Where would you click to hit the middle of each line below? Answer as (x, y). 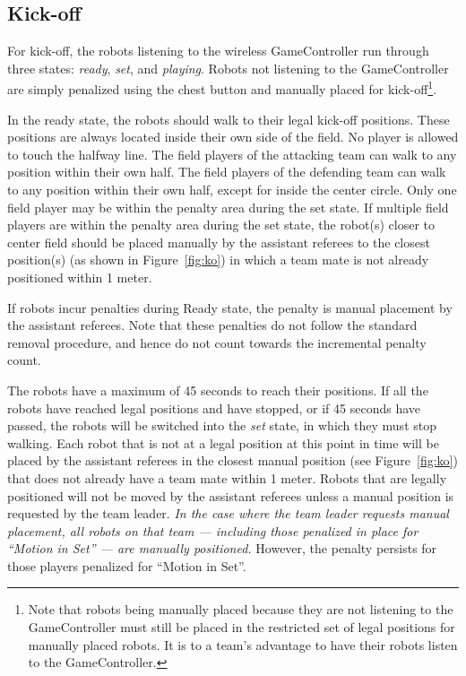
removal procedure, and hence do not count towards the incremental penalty (217, 342)
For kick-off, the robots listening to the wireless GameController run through (218, 51)
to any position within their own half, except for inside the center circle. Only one (232, 190)
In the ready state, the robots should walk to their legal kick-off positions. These (229, 119)
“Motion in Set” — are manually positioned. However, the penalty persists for (222, 548)
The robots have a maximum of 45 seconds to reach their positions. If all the (218, 390)
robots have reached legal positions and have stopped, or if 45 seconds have (214, 407)
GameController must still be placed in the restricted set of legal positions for (242, 627)
